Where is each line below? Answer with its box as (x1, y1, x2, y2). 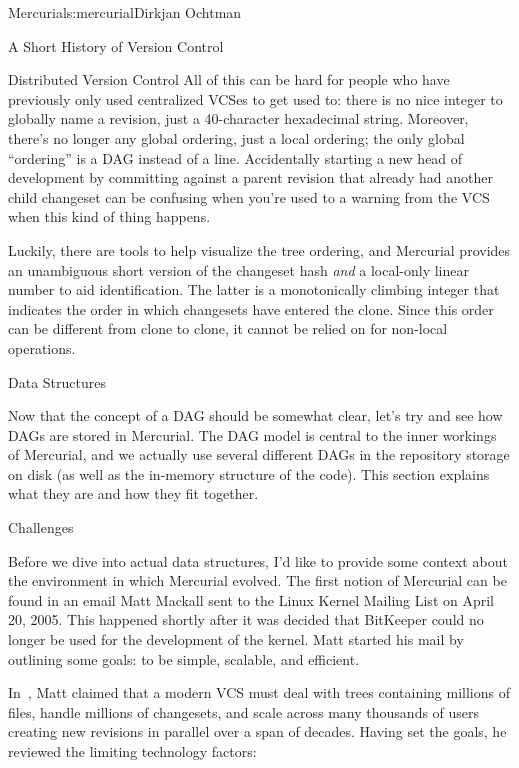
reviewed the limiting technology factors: (8, 741, 257, 761)
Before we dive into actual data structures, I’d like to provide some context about (8, 550, 508, 571)
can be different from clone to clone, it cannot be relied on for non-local (8, 318, 448, 339)
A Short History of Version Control (8, 35, 224, 56)
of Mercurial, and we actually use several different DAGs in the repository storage (8, 444, 510, 465)
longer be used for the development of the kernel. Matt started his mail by (8, 629, 464, 650)
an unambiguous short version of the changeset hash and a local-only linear (8, 259, 469, 280)
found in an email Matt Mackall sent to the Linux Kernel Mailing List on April (8, 589, 494, 610)
